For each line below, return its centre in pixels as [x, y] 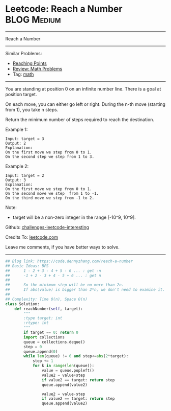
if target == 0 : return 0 [51, 333]
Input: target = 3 [25, 139]
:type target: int [43, 318]
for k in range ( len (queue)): [63, 366]
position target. [21, 94]
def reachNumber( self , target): [49, 309]
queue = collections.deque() [54, 342]
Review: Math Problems [37, 68]
